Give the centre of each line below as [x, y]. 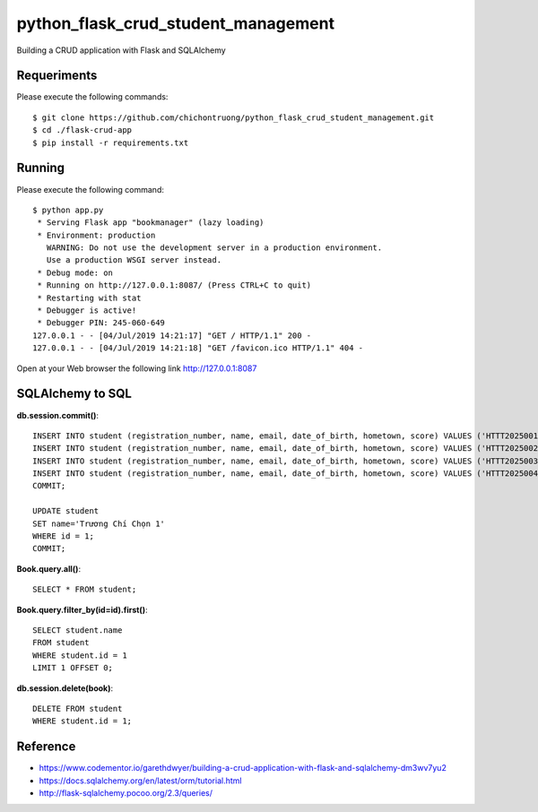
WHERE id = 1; [63, 536]
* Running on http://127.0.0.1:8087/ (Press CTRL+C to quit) [174, 285]
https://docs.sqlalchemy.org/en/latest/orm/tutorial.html [140, 781]
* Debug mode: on [75, 272]
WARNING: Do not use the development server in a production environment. [214, 248]
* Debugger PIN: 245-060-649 [101, 323]
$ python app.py [68, 210]
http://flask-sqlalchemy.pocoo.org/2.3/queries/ [126, 793]
